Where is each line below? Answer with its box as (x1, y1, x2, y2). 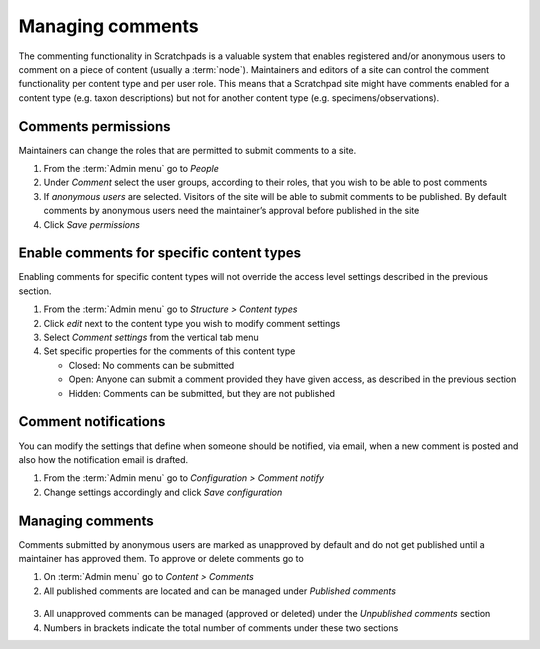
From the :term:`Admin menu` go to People (43, 163, 219, 175)
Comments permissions (18, 118, 171, 135)
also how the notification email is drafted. (18, 453, 189, 465)
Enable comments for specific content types (18, 245, 302, 262)
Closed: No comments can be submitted (68, 359, 235, 371)
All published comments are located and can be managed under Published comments (43, 585, 397, 597)
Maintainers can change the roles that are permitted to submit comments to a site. (18, 144, 357, 156)
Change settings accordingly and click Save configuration (43, 486, 283, 498)
